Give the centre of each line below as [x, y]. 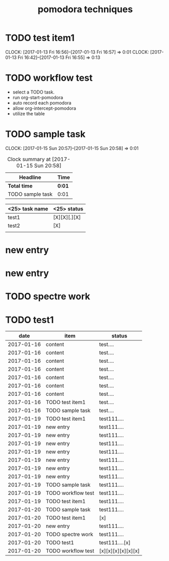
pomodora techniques [85, 9]
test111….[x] [115, 543]
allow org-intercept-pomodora [44, 108]
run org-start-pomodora [38, 97]
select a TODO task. [33, 92]
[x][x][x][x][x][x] [119, 551]
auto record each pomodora [42, 103]
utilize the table [29, 113]
